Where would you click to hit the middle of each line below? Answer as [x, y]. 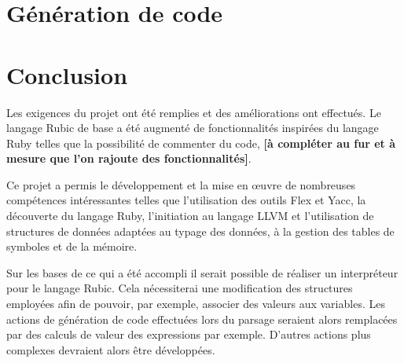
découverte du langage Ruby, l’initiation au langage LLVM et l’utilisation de [190, 216]
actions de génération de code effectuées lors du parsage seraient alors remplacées [202, 319]
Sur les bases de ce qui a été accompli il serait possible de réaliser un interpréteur [202, 272]
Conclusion [67, 74]
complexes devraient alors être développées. [111, 349]
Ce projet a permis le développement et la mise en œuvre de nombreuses [181, 184]
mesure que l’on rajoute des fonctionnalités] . [129, 158]
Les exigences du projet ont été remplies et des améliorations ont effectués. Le [194, 112]
